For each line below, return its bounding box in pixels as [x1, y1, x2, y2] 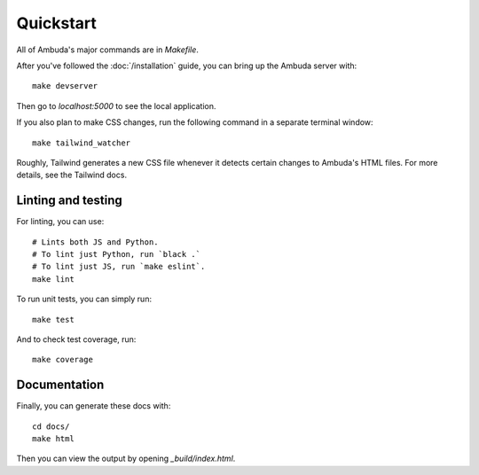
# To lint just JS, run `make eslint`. [32, 261, 206, 272]
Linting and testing [16, 193, 123, 208]
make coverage [32, 354, 93, 365]
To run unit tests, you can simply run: [16, 293, 153, 305]
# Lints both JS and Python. [32, 237, 159, 247]
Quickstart [16, 13, 98, 33]
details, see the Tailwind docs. [16, 169, 128, 181]
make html [32, 434, 75, 443]
